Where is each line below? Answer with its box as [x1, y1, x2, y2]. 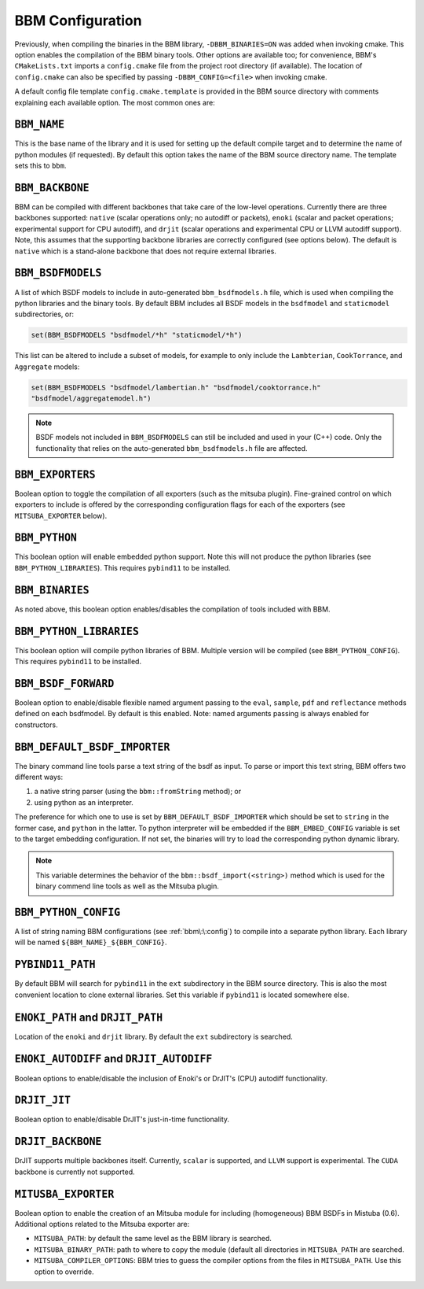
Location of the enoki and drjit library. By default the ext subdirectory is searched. [14, 1032, 294, 1041]
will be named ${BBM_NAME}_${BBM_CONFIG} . [14, 937, 168, 947]
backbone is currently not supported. [14, 1167, 135, 1176]
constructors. [14, 720, 58, 729]
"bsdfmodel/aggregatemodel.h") [31, 394, 152, 403]
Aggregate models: [14, 362, 80, 371]
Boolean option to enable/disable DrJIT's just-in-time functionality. [14, 1114, 230, 1125]
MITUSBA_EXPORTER [14, 1187, 115, 1200]
